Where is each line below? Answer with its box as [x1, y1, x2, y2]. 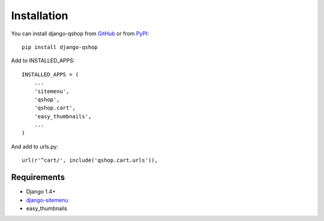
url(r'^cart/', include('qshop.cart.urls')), [22, 157, 158, 164]
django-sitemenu [26, 196, 68, 204]
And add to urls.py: [11, 143, 58, 150]
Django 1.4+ [26, 188, 56, 195]
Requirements [11, 172, 65, 183]
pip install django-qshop [22, 44, 98, 50]
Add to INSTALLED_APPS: [11, 57, 75, 64]
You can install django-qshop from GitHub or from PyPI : [11, 30, 149, 37]
